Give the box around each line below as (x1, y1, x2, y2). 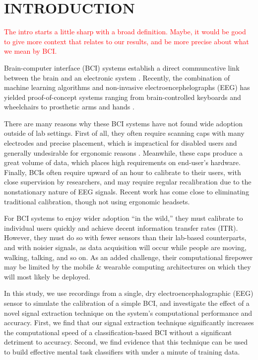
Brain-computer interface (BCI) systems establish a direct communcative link (4, 62, 240, 73)
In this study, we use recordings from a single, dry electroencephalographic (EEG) (4, 288, 254, 298)
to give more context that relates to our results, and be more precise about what (4, 36, 249, 46)
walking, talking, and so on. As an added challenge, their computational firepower (4, 252, 253, 262)
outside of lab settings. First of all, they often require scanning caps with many (4, 128, 245, 138)
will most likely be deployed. (4, 271, 90, 281)
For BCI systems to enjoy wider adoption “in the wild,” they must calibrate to (4, 213, 243, 223)
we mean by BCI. (4, 46, 57, 56)
